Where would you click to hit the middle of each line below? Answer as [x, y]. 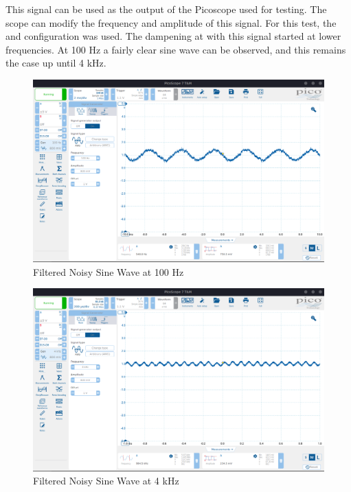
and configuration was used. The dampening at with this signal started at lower [173, 36]
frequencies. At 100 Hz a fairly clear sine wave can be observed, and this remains [176, 49]
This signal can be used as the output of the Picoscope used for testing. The [166, 9]
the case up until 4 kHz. [56, 63]
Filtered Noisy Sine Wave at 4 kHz [106, 481]
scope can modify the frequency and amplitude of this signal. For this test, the [171, 22]
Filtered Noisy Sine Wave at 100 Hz [109, 271]
